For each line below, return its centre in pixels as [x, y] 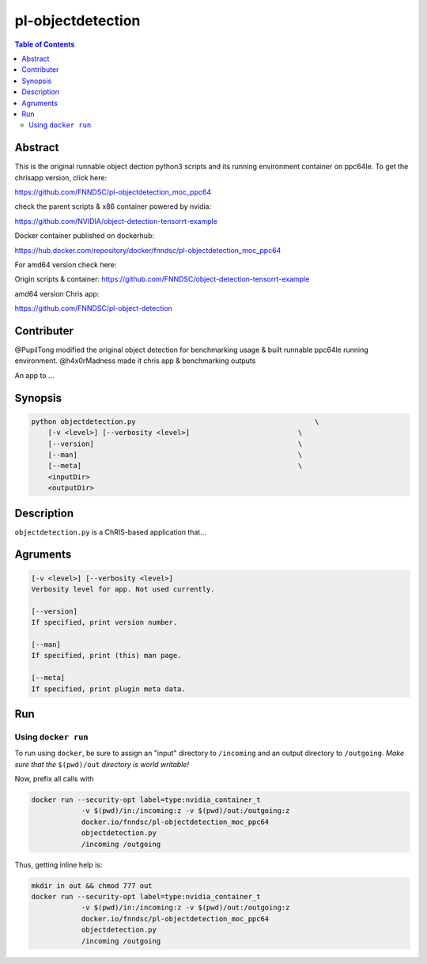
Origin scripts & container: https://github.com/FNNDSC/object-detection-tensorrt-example [162, 279]
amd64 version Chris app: [57, 293]
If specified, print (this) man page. [106, 656]
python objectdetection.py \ [175, 422]
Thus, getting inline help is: [59, 864]
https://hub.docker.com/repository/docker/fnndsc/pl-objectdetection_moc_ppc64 [148, 250]
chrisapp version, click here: [60, 177]
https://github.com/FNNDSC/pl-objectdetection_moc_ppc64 [113, 192]
